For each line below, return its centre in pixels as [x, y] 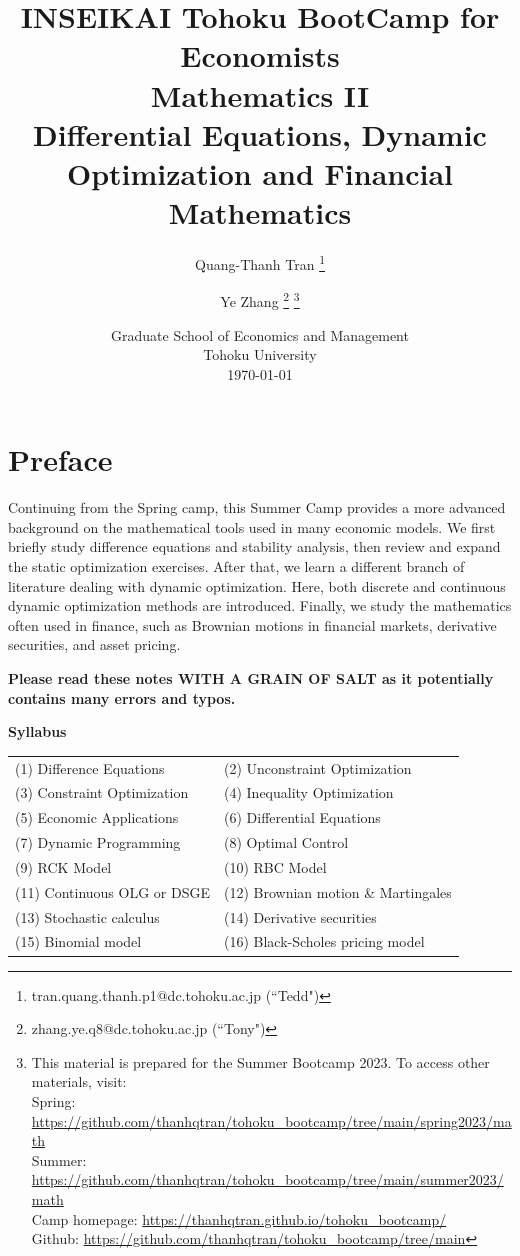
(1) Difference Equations [90, 767]
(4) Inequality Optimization [308, 792]
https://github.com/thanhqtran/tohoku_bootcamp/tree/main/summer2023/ [267, 1179]
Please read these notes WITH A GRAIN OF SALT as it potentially [251, 678]
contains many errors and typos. [122, 697]
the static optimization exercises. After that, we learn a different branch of [236, 566]
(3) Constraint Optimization [102, 792]
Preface [60, 459]
